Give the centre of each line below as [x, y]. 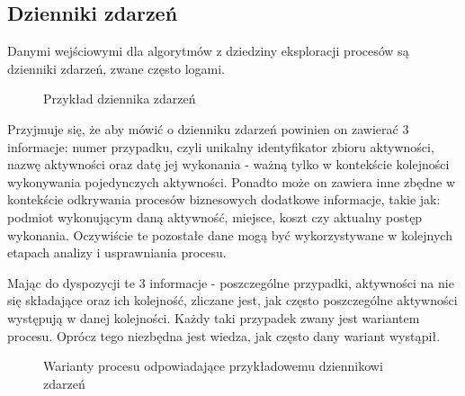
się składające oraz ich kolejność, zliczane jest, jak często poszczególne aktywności [232, 300]
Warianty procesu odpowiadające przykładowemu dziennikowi [213, 366]
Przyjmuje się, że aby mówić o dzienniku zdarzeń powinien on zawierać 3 [208, 128]
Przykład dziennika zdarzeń [120, 99]
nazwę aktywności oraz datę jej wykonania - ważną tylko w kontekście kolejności [228, 164]
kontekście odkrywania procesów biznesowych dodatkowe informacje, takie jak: [224, 199]
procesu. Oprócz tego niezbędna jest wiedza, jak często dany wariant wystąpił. [224, 335]
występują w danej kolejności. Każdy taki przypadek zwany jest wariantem [214, 317]
